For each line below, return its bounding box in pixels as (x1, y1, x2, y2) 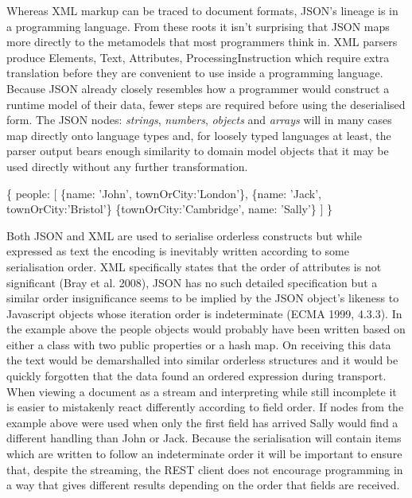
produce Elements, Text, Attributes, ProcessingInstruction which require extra (6, 49, 390, 65)
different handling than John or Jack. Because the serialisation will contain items (6, 430, 402, 446)
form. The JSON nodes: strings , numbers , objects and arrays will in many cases (6, 111, 392, 128)
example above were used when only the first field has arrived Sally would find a (6, 414, 398, 430)
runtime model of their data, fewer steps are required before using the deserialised (6, 95, 406, 112)
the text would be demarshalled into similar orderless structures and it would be (6, 352, 398, 368)
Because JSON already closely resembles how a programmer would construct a (6, 80, 390, 96)
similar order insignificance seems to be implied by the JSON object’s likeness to (6, 290, 399, 306)
